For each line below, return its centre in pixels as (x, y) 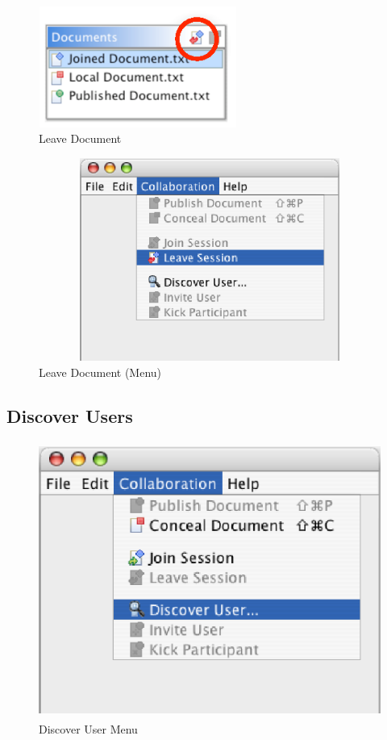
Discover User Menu (88, 729)
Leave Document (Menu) (100, 372)
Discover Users (70, 416)
